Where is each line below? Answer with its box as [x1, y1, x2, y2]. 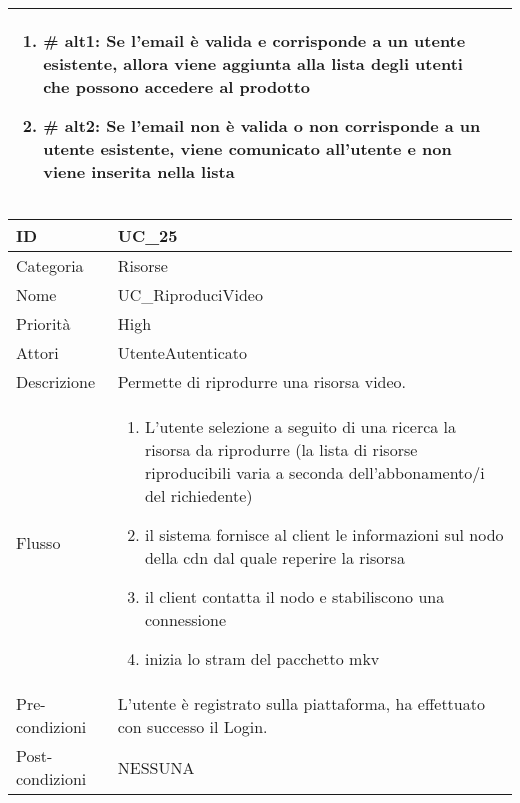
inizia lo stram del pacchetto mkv [144, 647, 380, 670]
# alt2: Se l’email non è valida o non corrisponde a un [43, 114, 481, 137]
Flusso [16, 531, 61, 554]
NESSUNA [117, 755, 195, 779]
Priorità [16, 312, 71, 335]
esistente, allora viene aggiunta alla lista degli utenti [43, 52, 463, 75]
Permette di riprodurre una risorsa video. [117, 370, 407, 393]
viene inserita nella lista [43, 160, 235, 183]
